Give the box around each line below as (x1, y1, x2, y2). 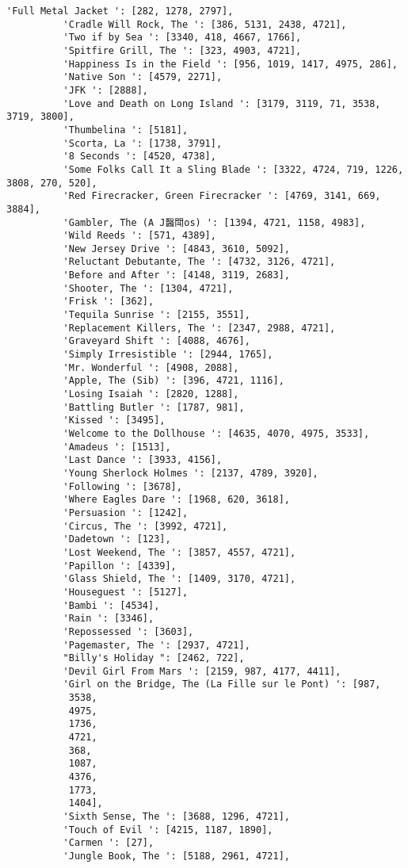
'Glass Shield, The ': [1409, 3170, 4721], (63, 573, 296, 585)
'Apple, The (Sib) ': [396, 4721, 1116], (63, 375, 284, 387)
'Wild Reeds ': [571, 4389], (63, 230, 216, 242)
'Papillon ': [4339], (63, 560, 177, 572)
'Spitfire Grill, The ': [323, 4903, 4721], (63, 44, 302, 56)
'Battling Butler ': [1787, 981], (63, 401, 245, 413)
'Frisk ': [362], (63, 296, 154, 308)
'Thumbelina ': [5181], (63, 124, 189, 136)
